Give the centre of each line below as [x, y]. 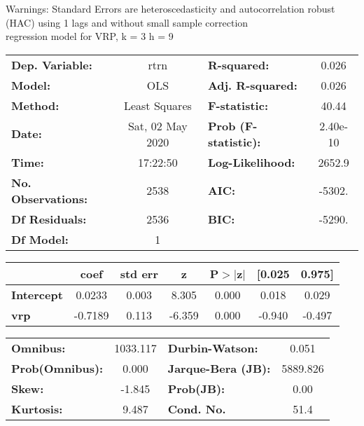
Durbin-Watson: [213, 348]
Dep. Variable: [52, 64]
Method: [35, 105]
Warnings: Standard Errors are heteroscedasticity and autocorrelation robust [170, 8]
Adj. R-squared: [252, 85]
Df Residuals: [49, 219]
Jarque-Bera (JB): [219, 368]
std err [139, 273]
